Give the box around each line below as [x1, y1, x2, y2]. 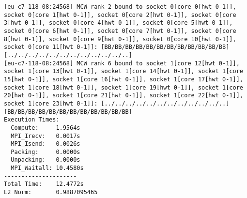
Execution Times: [4, 116, 60, 123]
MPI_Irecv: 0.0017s [11, 132, 80, 139]
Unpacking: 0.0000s [11, 156, 80, 164]
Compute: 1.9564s [11, 124, 80, 131]
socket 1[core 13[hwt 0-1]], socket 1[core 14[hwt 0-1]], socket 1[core [4, 68, 243, 75]
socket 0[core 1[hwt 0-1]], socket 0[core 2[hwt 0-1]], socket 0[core [4, 11, 236, 18]
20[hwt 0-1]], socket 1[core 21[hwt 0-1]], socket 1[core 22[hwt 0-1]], [4, 92, 243, 99]
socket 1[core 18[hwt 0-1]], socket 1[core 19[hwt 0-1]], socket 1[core [4, 84, 243, 91]
